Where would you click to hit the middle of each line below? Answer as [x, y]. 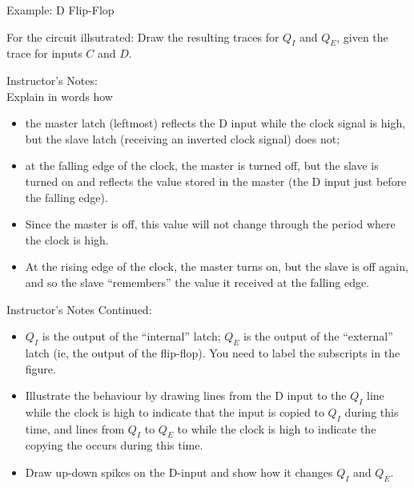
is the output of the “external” [318, 336]
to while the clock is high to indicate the [277, 428]
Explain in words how [60, 96]
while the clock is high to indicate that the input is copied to [175, 411]
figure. [40, 368]
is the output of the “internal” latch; [131, 336]
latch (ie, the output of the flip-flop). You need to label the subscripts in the [213, 352]
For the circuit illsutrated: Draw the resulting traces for [143, 36]
